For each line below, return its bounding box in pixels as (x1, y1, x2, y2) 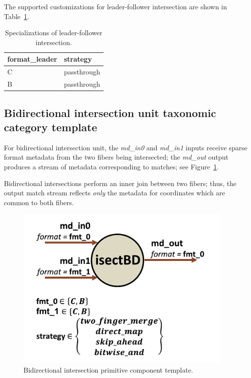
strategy (63, 54, 92, 64)
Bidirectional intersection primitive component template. (23, 364, 193, 375)
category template (4, 119, 97, 134)
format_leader (7, 54, 57, 64)
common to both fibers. (4, 197, 74, 207)
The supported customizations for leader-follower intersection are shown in (4, 1, 227, 11)
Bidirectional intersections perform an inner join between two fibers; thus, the (4, 178, 236, 188)
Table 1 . (4, 11, 29, 21)
